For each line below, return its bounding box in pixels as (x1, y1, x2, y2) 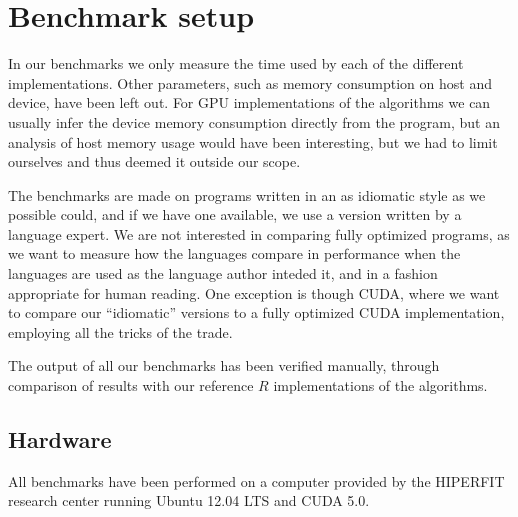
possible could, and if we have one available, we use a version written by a (8, 204, 462, 225)
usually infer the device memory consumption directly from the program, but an (8, 111, 500, 132)
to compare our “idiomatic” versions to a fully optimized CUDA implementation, (8, 302, 505, 323)
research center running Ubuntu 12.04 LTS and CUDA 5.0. (8, 490, 370, 511)
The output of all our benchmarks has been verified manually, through (8, 355, 440, 376)
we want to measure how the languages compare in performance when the (8, 243, 461, 264)
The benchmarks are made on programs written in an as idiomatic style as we (8, 184, 486, 205)
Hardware (8, 424, 112, 455)
